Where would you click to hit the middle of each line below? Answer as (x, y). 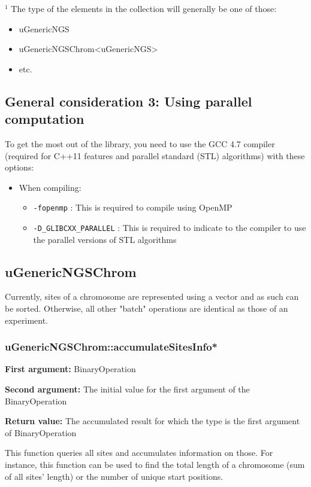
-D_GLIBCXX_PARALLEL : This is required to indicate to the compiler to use (170, 227)
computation (45, 119)
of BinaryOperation (41, 432)
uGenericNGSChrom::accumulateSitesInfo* (111, 347)
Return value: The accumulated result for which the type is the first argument (153, 421)
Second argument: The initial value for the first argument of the (127, 389)
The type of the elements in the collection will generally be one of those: (144, 8)
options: (19, 167)
